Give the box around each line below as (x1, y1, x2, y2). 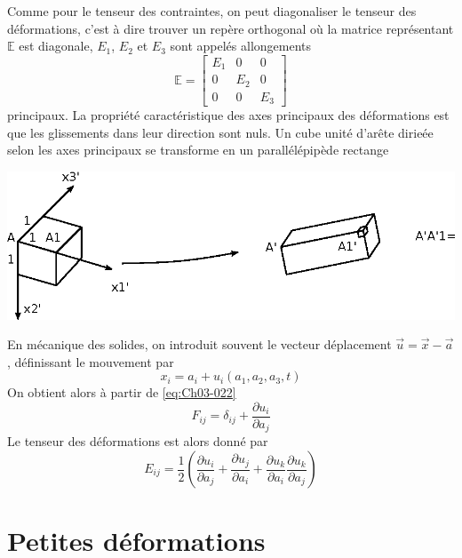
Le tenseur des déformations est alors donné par (7, 432, 268, 450)
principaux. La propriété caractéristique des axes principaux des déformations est (7, 106, 450, 124)
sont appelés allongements (170, 36, 311, 55)
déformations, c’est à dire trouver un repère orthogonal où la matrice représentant (7, 19, 454, 37)
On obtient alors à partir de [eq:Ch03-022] (7, 383, 236, 402)
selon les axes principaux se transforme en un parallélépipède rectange (7, 140, 389, 159)
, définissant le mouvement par (7, 352, 174, 371)
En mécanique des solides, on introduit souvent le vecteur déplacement (7, 335, 392, 354)
